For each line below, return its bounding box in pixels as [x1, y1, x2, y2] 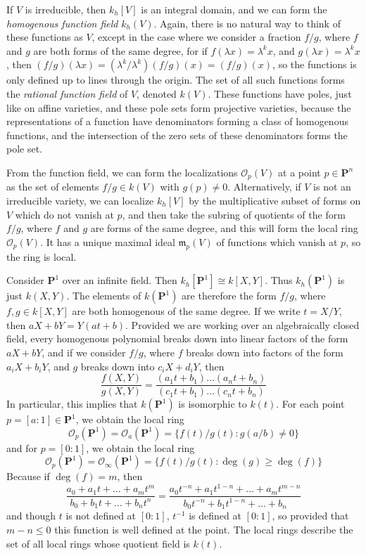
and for [6, 440, 38, 455]
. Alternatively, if [227, 179, 301, 194]
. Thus [265, 273, 293, 287]
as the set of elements [6, 179, 99, 194]
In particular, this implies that [6, 396, 138, 411]
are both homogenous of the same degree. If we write [72, 304, 301, 318]
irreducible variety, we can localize [6, 193, 154, 207]
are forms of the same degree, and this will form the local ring [90, 221, 358, 235]
